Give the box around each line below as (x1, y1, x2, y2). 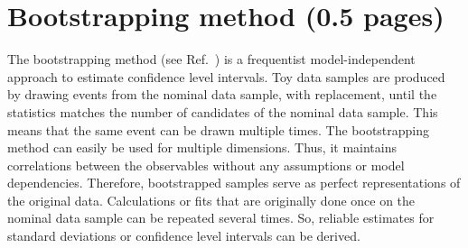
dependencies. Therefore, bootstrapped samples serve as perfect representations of (7, 173, 461, 192)
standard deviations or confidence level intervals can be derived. (7, 226, 360, 245)
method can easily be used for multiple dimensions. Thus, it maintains (7, 138, 398, 157)
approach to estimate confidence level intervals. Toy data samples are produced (7, 67, 445, 86)
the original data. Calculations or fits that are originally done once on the (7, 190, 416, 209)
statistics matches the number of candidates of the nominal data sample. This (7, 102, 438, 121)
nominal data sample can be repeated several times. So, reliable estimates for (7, 208, 435, 227)
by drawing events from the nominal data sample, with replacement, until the (7, 85, 437, 104)
